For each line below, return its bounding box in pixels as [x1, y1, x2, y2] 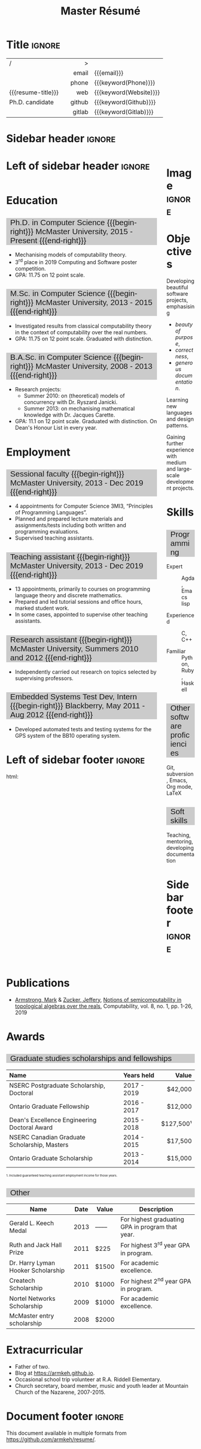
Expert [166, 563, 183, 570]
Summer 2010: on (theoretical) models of [23, 392, 126, 400]
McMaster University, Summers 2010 [10, 643, 139, 653]
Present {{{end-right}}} [10, 235, 87, 245]
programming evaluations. [14, 528, 80, 535]
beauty [175, 321, 193, 328]
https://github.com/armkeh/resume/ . [6, 1436, 96, 1443]
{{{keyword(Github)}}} [94, 98, 156, 106]
